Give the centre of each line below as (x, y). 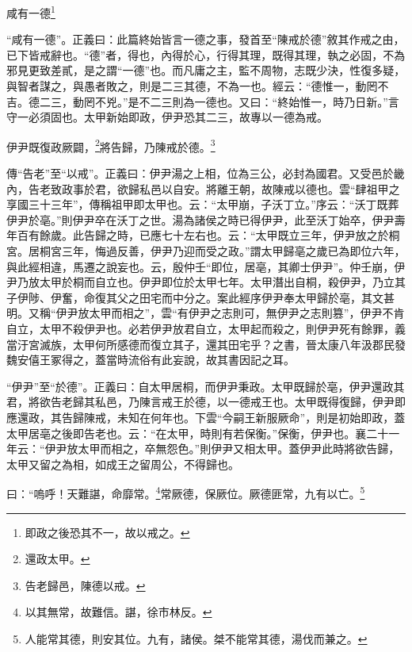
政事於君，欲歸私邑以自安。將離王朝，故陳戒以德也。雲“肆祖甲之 (231, 188)
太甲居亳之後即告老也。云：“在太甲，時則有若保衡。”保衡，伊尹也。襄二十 (198, 433)
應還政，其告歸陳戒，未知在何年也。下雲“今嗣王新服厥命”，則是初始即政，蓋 (206, 417)
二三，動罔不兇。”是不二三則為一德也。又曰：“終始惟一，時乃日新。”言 (219, 101)
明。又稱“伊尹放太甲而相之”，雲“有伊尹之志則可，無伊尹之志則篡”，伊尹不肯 (206, 313)
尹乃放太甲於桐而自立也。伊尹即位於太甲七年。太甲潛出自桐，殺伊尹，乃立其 (206, 282)
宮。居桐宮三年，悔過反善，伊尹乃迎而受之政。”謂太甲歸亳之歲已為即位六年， (206, 251)
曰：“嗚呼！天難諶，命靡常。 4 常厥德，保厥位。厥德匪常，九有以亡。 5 (186, 492)
